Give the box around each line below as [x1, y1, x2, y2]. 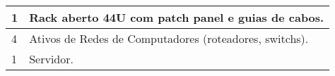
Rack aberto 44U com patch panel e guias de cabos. [29, 9, 324, 25]
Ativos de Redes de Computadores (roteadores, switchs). [29, 30, 309, 46]
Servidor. [29, 51, 74, 67]
